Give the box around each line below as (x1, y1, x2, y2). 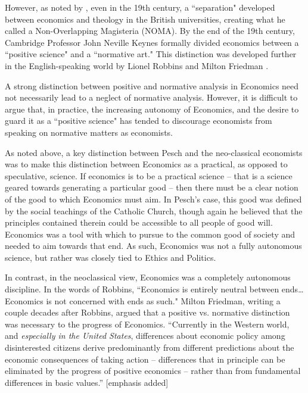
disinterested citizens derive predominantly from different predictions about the (5, 341, 294, 354)
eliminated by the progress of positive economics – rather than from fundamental (5, 364, 301, 377)
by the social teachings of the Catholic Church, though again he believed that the (5, 204, 303, 217)
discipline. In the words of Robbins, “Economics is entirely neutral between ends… (5, 283, 304, 295)
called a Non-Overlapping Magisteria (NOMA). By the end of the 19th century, (5, 24, 295, 37)
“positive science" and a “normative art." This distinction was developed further (5, 48, 297, 60)
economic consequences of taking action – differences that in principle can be (5, 353, 285, 365)
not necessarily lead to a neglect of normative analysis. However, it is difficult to (5, 91, 298, 104)
